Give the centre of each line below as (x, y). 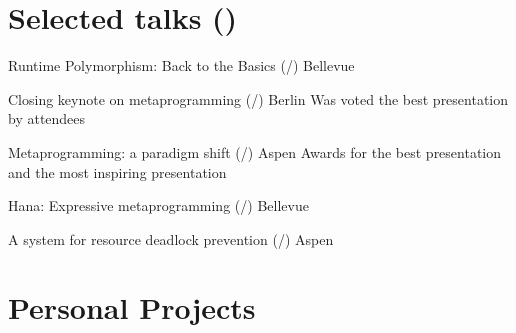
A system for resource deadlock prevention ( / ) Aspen (171, 238)
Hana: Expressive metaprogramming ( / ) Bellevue (158, 205)
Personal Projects (132, 307)
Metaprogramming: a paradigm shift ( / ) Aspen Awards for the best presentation (255, 151)
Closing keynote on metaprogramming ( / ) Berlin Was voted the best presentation (258, 98)
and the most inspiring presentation (117, 171)
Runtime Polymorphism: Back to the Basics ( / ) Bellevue (181, 65)
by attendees (47, 118)
